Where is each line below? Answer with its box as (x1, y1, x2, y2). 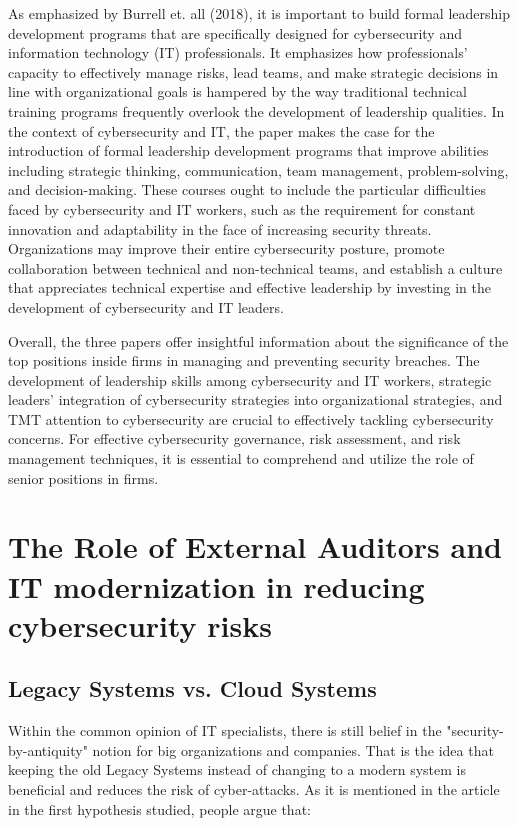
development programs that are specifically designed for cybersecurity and (8, 22, 462, 43)
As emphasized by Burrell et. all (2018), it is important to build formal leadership (8, 3, 510, 23)
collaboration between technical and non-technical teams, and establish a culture (8, 257, 503, 278)
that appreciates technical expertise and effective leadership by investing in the (8, 277, 492, 298)
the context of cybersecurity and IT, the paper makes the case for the (8, 120, 435, 141)
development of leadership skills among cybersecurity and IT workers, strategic (8, 369, 492, 390)
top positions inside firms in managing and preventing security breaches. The (8, 350, 480, 371)
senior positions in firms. (8, 467, 159, 488)
